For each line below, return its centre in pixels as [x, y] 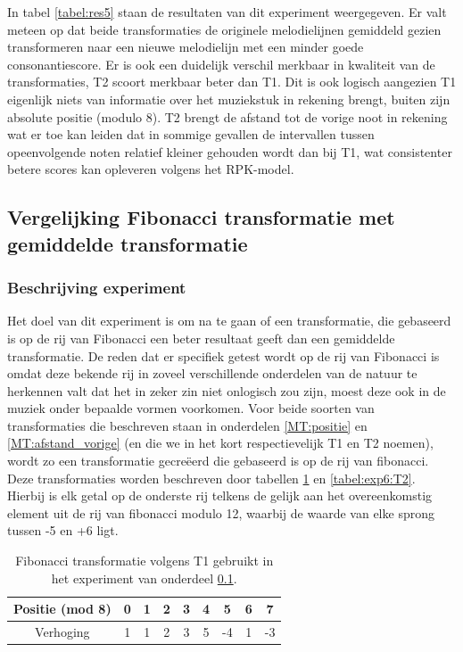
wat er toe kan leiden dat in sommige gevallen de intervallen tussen [191, 134]
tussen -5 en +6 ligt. [63, 530]
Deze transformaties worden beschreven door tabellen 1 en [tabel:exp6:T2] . [211, 478]
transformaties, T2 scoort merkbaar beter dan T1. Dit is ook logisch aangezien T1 [232, 82]
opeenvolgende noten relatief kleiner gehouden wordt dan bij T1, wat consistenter [230, 151]
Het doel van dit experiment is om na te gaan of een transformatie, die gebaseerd [229, 321]
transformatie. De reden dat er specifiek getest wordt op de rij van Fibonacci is [223, 355]
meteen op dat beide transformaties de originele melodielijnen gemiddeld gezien [224, 29]
